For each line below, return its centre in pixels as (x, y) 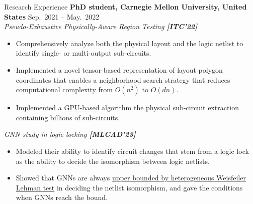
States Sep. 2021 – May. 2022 (52, 16)
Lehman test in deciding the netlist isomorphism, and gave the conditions (129, 187)
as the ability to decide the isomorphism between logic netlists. (113, 161)
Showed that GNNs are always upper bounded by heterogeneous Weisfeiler (131, 178)
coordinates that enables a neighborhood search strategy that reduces (123, 79)
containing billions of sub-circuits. (68, 117)
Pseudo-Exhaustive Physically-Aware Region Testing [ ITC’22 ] (101, 26)
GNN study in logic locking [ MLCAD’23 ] (70, 134)
